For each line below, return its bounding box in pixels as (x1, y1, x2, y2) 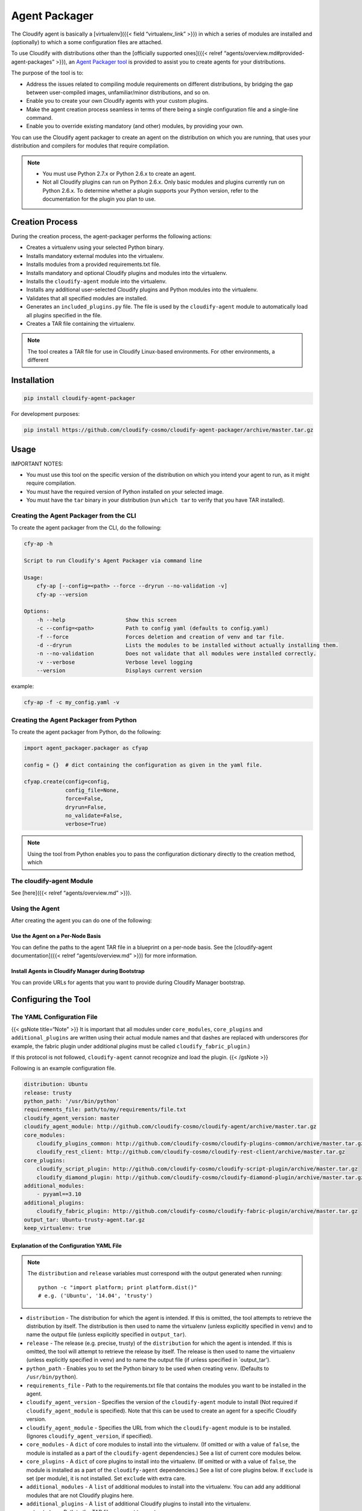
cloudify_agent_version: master (24, 1115, 120, 1121)
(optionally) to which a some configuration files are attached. (11, 38, 163, 45)
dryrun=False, (65, 804, 107, 811)
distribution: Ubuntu (24, 1081, 88, 1088)
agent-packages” (11, 58, 55, 65)
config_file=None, (65, 786, 120, 794)
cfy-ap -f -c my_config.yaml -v (24, 699, 120, 706)
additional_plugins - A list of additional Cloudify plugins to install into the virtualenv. (26, 1500, 251, 1507)
